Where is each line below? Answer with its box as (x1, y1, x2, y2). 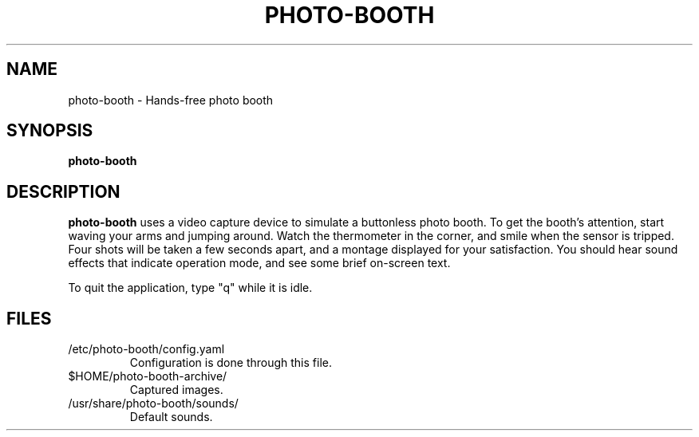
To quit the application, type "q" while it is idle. (68, 281, 313, 295)
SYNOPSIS (6, 120, 93, 141)
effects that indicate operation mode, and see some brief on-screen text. (68, 256, 451, 270)
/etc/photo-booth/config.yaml (68, 342, 225, 356)
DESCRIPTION (6, 181, 120, 202)
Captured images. (129, 383, 223, 397)
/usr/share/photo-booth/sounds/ (68, 396, 239, 411)
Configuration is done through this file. (129, 356, 332, 370)
